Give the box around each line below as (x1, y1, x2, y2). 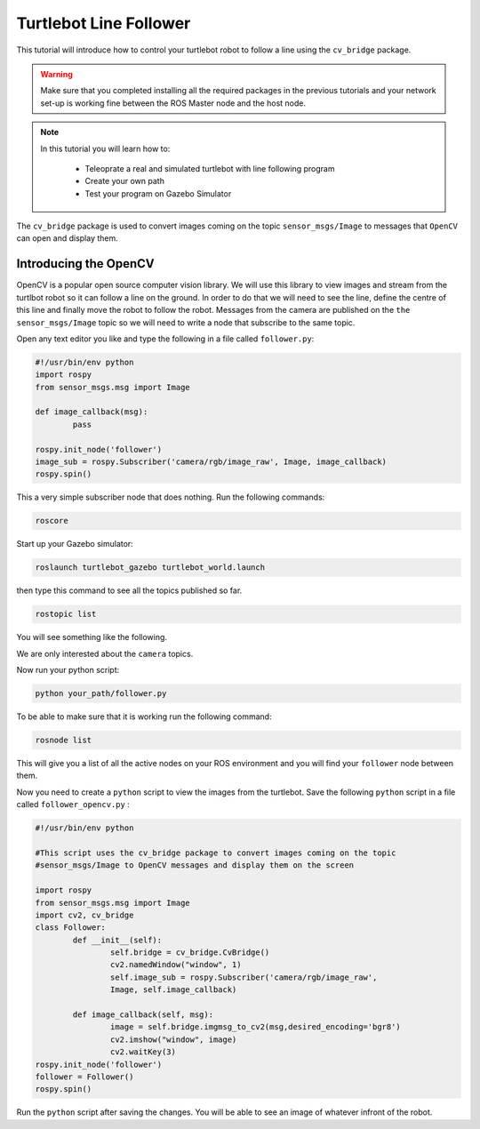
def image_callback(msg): (35, 407, 148, 417)
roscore (35, 516, 68, 526)
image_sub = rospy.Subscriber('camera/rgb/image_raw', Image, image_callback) (35, 457, 387, 467)
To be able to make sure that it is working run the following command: (16, 711, 272, 722)
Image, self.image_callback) (109, 985, 237, 995)
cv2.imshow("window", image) (109, 1034, 237, 1045)
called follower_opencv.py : (16, 799, 131, 810)
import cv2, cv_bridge (35, 909, 134, 920)
